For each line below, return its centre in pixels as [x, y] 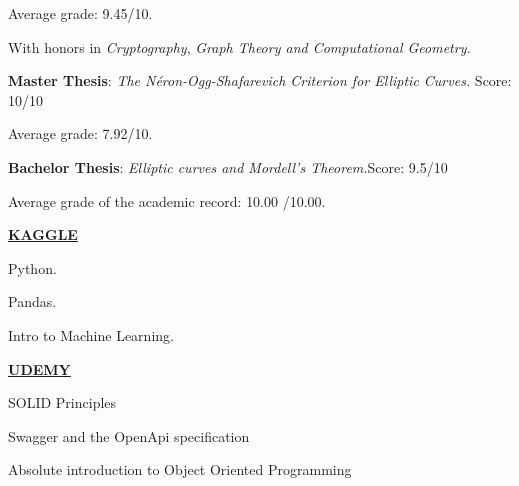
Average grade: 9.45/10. [80, 13]
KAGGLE [43, 234]
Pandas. [32, 301]
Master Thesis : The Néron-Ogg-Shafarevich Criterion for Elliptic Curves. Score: [260, 80]
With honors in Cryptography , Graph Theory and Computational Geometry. [239, 46]
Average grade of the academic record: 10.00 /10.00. [167, 200]
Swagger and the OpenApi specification [129, 435]
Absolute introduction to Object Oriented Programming [180, 469]
